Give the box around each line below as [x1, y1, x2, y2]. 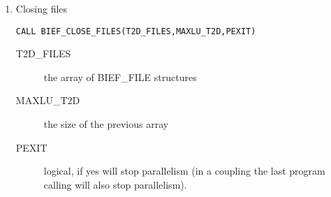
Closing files [15, 1, 68, 15]
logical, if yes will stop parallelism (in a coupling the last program [43, 163, 325, 178]
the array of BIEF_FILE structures [43, 69, 197, 84]
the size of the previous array [43, 117, 169, 131]
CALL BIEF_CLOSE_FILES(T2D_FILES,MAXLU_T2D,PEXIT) [15, 26, 256, 36]
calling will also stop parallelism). [43, 177, 187, 191]
